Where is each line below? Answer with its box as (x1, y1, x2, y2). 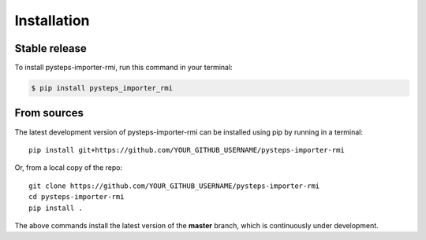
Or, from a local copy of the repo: (14, 163, 122, 172)
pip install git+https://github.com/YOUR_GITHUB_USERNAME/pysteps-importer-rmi (28, 146, 345, 154)
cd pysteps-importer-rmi (28, 193, 125, 201)
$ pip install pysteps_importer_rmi (31, 83, 174, 93)
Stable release (14, 42, 87, 55)
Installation (14, 12, 90, 29)
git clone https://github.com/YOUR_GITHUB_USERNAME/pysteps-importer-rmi (28, 181, 320, 190)
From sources (14, 106, 84, 120)
